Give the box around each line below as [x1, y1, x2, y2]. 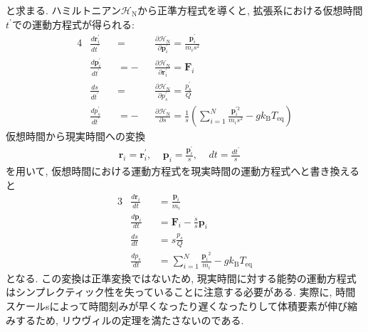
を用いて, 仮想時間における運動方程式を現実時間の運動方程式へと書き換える [6, 164, 360, 178]
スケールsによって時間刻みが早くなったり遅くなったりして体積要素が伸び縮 [6, 298, 357, 313]
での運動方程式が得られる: [11, 16, 135, 31]
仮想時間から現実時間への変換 [6, 129, 145, 144]
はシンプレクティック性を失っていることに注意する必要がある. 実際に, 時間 [6, 284, 356, 299]
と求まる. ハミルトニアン [6, 3, 121, 17]
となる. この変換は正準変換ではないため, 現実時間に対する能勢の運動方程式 [6, 270, 357, 285]
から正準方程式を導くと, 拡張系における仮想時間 [137, 3, 363, 17]
